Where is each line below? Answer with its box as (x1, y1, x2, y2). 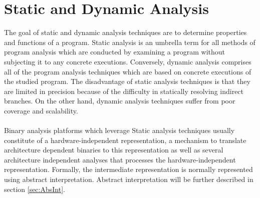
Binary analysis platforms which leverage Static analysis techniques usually (4, 125, 235, 135)
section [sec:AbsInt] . (4, 183, 65, 194)
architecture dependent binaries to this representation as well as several (4, 144, 223, 155)
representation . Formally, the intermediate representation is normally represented (4, 164, 253, 174)
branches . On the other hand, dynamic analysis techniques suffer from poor (4, 95, 235, 106)
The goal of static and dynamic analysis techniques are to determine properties (4, 27, 247, 37)
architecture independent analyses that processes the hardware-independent (4, 154, 236, 164)
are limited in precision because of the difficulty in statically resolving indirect (4, 85, 244, 96)
